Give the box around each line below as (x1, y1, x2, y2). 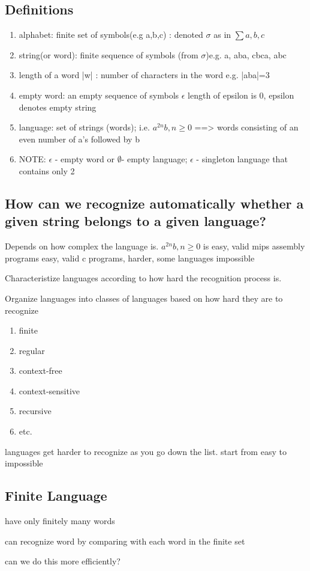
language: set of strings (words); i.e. (19, 121, 150, 133)
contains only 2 (19, 164, 75, 177)
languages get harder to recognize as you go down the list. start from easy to (5, 445, 287, 457)
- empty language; (121, 153, 188, 165)
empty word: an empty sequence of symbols (19, 88, 179, 101)
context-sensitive (19, 384, 80, 397)
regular (19, 344, 45, 356)
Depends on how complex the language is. (5, 240, 159, 252)
